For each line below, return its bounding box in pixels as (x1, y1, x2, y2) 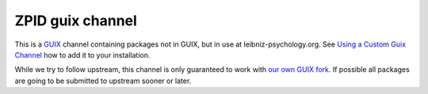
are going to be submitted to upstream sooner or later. (14, 76, 192, 85)
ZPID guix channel (14, 12, 138, 29)
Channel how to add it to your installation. (14, 50, 151, 59)
